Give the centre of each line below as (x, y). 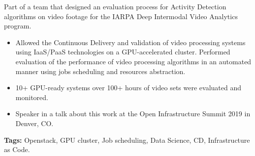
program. (18, 26)
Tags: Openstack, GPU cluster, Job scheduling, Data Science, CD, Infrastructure (127, 140)
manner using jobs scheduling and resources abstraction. (100, 71)
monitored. (32, 97)
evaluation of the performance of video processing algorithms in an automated (133, 61)
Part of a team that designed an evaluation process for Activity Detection (115, 6)
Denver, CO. (34, 123)
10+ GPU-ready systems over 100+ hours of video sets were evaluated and (128, 88)
